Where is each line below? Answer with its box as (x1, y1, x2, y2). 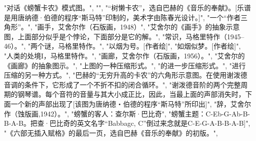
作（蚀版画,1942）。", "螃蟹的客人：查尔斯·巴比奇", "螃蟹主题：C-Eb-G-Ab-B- (4, 108, 250, 118)
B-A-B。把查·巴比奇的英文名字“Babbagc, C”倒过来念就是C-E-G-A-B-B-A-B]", (4, 118, 251, 128)
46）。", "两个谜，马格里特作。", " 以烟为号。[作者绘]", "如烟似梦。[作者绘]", (4, 41, 241, 51)
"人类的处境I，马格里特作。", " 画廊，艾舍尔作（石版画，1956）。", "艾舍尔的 (4, 50, 245, 60)
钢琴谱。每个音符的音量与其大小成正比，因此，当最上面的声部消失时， (17, 89, 245, 99)
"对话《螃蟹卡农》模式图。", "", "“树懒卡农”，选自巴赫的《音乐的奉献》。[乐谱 (4, 2, 251, 12)
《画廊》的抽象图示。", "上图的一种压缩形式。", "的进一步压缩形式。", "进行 (4, 60, 246, 70)
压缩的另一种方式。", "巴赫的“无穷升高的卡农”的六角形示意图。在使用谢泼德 (4, 70, 248, 80)
